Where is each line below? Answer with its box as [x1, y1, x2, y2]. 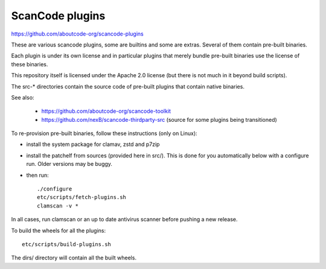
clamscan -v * [37, 202, 78, 209]
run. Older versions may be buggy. [26, 160, 113, 168]
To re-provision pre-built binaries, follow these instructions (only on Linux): [11, 130, 197, 137]
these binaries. [11, 60, 48, 68]
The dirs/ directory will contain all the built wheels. [11, 254, 137, 262]
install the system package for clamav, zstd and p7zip [26, 141, 160, 148]
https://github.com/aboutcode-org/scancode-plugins [11, 30, 144, 37]
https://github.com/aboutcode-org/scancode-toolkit [41, 107, 171, 115]
